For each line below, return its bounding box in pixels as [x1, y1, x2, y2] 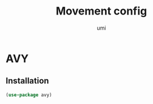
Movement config [56, 4, 147, 18]
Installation [5, 76, 49, 86]
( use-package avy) [5, 92, 52, 98]
